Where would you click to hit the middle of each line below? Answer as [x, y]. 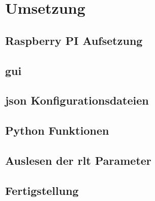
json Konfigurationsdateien [77, 100]
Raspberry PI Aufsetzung [74, 40]
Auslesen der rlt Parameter [78, 160]
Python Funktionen [57, 130]
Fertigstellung [42, 190]
